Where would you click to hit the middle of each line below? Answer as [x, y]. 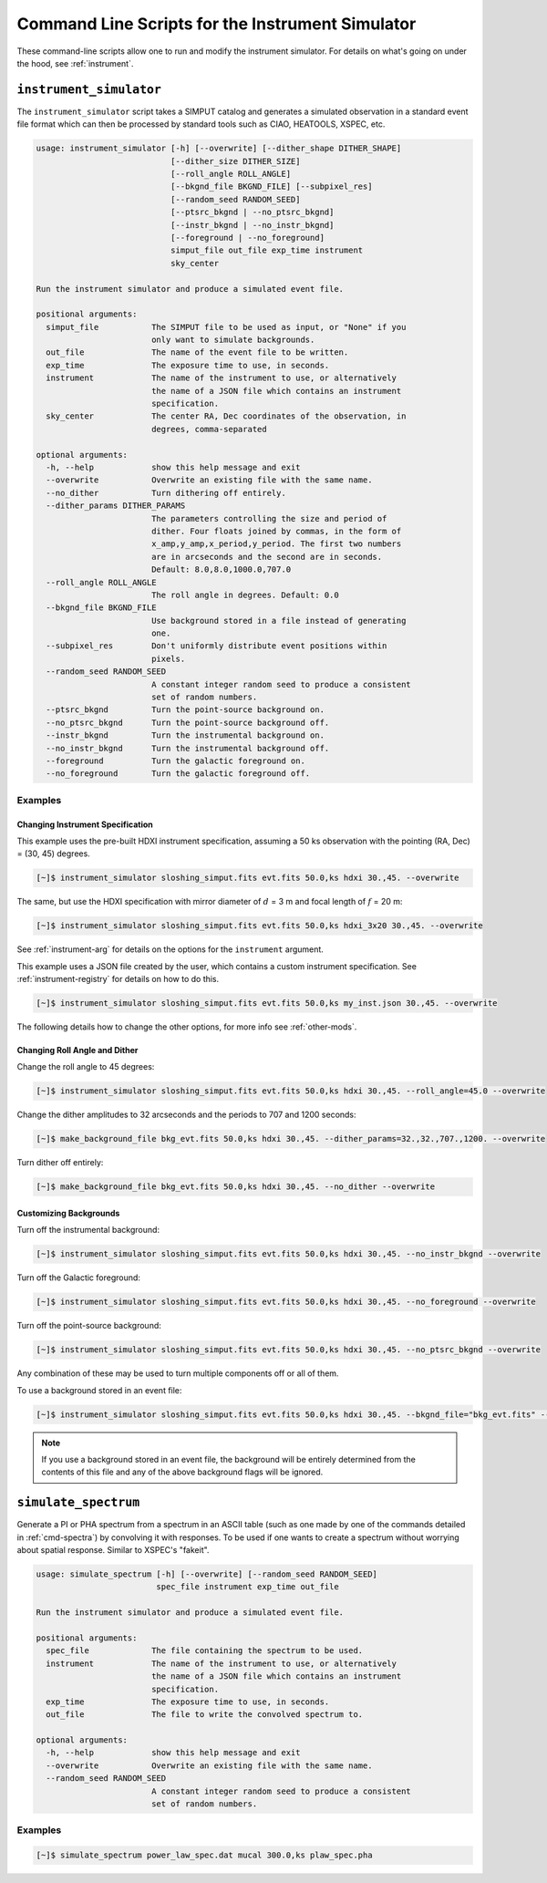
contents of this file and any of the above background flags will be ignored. [182, 1472]
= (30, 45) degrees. [53, 854]
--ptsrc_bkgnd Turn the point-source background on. [186, 710]
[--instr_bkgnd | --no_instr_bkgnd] [252, 225]
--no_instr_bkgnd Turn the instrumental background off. [188, 748]
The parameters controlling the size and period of [269, 518]
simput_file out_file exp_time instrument [267, 250]
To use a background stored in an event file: [99, 1390]
